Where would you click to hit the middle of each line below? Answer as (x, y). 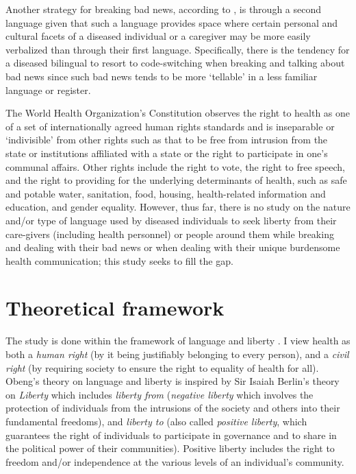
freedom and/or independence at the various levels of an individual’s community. (175, 461)
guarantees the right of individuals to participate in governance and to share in (171, 435)
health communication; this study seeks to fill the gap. (119, 260)
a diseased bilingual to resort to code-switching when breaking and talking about (175, 63)
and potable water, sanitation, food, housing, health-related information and (166, 193)
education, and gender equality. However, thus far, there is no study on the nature (178, 207)
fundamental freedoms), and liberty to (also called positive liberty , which (156, 421)
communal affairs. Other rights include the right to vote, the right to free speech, (175, 166)
